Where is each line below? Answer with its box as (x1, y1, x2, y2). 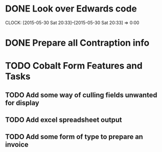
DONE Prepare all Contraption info (5, 37, 149, 49)
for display (5, 98, 39, 107)
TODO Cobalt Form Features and (5, 60, 142, 72)
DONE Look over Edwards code (5, 3, 137, 15)
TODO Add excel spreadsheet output (5, 116, 122, 124)
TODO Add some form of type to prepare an (5, 132, 143, 141)
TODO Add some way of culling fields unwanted (5, 91, 157, 99)
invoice (5, 140, 29, 149)
